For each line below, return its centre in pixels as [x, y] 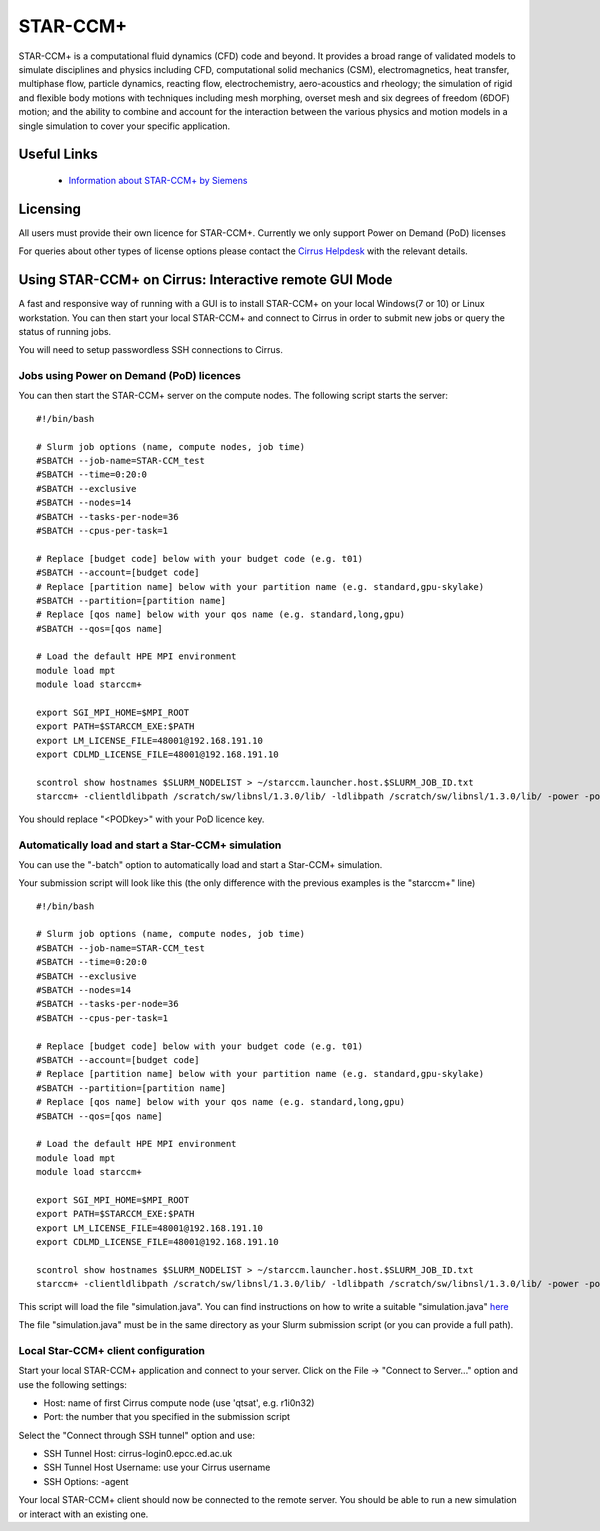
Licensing [50, 208]
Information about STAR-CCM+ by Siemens [158, 180]
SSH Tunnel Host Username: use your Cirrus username [157, 1467]
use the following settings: [72, 1384]
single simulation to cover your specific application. [124, 126]
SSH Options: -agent [86, 1481]
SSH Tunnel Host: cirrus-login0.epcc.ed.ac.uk [138, 1454]
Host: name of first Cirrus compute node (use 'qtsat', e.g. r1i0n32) [179, 1402]
